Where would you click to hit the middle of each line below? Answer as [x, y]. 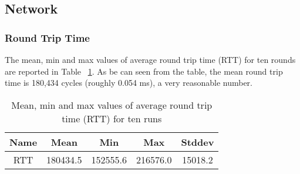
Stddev [198, 142]
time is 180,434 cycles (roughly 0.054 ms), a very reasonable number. [129, 83]
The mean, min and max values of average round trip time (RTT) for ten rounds [150, 59]
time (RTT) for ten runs [112, 118]
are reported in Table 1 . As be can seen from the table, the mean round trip [144, 71]
